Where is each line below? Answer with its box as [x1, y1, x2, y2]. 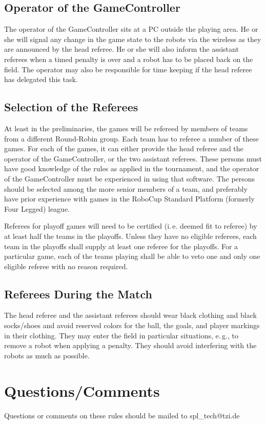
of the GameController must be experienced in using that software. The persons [4, 173, 255, 184]
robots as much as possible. [4, 350, 90, 360]
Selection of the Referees [4, 99, 138, 115]
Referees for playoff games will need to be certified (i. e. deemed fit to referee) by [4, 220, 257, 231]
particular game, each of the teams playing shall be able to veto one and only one [4, 251, 260, 261]
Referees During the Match [4, 286, 152, 301]
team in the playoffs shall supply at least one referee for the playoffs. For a [4, 240, 238, 251]
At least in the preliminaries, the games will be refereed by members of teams [4, 123, 248, 133]
